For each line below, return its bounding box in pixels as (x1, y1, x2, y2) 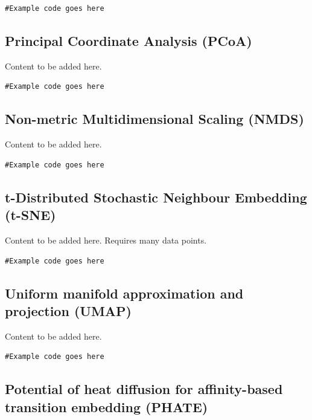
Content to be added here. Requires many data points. (5, 233, 207, 246)
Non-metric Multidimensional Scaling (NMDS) (5, 109, 304, 128)
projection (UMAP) (5, 301, 132, 320)
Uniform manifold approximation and (5, 283, 244, 302)
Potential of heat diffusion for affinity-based (5, 380, 283, 398)
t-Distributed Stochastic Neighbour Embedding (5, 187, 307, 206)
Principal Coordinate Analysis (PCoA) (5, 31, 252, 50)
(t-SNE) (5, 205, 56, 224)
